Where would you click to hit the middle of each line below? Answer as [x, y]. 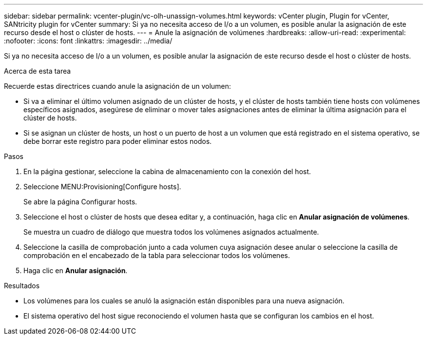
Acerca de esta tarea [38, 71]
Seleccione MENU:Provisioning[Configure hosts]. [102, 187]
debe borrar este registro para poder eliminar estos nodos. [118, 141]
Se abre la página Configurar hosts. [80, 202]
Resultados [22, 286]
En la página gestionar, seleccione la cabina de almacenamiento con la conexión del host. [167, 171]
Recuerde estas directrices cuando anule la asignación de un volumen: [117, 86]
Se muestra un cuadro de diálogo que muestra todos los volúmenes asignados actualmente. [171, 232]
